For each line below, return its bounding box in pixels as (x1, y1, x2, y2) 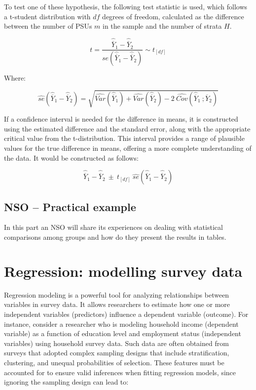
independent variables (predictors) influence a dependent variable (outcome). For (4, 308, 249, 319)
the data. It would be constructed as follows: (4, 152, 139, 163)
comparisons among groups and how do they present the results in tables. (4, 232, 226, 242)
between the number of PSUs (4, 21, 92, 31)
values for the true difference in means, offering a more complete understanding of (4, 143, 252, 153)
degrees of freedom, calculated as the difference (102, 11, 244, 21)
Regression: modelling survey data (4, 260, 243, 281)
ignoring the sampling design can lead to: (4, 377, 129, 387)
